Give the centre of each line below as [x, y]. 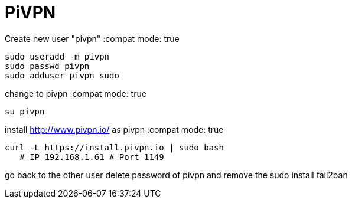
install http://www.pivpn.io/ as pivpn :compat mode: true [114, 129]
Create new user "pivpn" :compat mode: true [92, 38]
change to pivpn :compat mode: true [76, 93]
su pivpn [25, 111]
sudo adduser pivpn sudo [62, 75]
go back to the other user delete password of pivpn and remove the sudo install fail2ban [176, 175]
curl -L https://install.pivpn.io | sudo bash [114, 147]
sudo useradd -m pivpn [57, 56]
